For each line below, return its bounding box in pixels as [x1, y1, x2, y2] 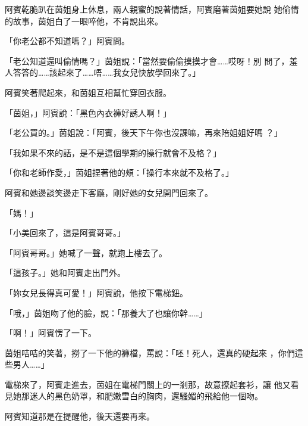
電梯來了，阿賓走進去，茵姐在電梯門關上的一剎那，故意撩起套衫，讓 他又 [5, 378, 291, 390]
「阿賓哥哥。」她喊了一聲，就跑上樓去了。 [5, 246, 167, 259]
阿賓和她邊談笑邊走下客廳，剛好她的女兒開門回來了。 [5, 186, 213, 198]
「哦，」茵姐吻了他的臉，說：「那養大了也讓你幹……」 [5, 306, 208, 319]
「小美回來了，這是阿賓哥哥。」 [5, 226, 125, 239]
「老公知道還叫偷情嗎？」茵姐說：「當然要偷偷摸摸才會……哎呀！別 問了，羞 [5, 54, 298, 67]
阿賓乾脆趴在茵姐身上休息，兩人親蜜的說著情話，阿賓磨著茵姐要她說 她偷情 [5, 3, 299, 15]
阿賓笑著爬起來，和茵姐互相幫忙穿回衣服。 [5, 86, 171, 98]
